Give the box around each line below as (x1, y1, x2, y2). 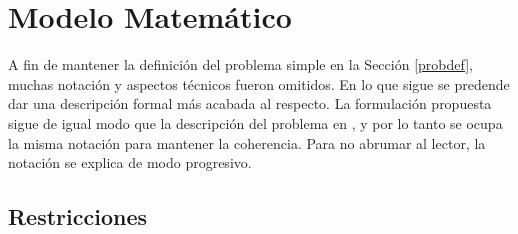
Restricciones (8, 201, 148, 232)
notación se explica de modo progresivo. (8, 152, 252, 173)
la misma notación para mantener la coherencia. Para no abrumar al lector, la (8, 132, 486, 153)
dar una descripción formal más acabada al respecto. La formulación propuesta (8, 93, 492, 114)
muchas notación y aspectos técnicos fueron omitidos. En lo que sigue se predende (8, 73, 510, 94)
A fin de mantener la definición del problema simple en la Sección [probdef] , (8, 54, 473, 75)
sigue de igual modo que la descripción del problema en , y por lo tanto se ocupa (8, 112, 503, 133)
